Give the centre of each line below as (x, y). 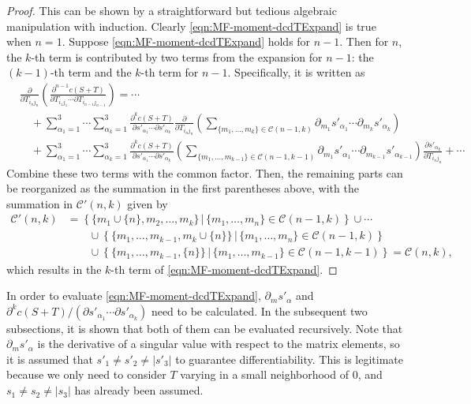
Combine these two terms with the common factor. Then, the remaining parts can (205, 172)
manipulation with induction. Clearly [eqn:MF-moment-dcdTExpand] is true (191, 26)
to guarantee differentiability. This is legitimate (289, 359)
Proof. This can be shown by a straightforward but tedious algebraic (172, 10)
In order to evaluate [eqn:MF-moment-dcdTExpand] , (134, 296)
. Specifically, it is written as (296, 72)
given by (148, 203)
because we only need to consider (86, 374)
